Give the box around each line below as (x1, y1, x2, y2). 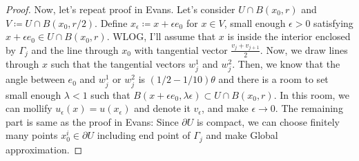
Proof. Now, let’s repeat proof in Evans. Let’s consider (6, 2, 235, 16)
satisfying (313, 15, 353, 30)
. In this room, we (273, 87, 350, 102)
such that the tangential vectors (50, 57, 186, 71)
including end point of (97, 128, 191, 142)
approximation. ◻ (6, 142, 83, 156)
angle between (6, 72, 65, 86)
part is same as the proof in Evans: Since (6, 114, 179, 129)
